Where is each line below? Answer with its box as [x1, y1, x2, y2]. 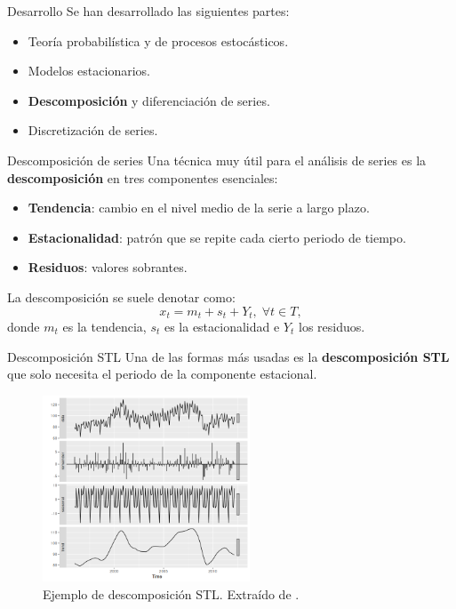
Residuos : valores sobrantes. [28, 258, 188, 276]
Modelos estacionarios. [28, 61, 150, 80]
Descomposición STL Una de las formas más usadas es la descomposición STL [7, 347, 450, 365]
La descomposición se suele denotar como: [7, 287, 236, 306]
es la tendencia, [62, 317, 147, 335]
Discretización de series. [28, 121, 158, 140]
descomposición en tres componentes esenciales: [7, 168, 278, 187]
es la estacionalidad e [164, 317, 280, 335]
